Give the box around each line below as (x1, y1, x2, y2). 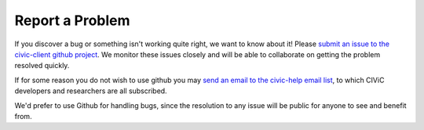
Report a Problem (14, 12, 130, 29)
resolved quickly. (14, 61, 70, 70)
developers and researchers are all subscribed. (14, 86, 168, 96)
